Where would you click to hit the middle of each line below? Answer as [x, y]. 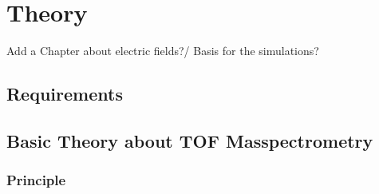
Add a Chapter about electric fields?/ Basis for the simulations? [163, 51]
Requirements [65, 94]
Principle [36, 180]
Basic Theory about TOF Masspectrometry [190, 140]
